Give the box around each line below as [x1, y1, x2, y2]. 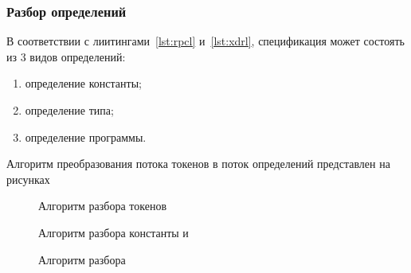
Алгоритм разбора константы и [38, 224, 189, 240]
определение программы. [25, 128, 147, 145]
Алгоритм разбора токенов [38, 197, 167, 214]
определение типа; [25, 102, 114, 118]
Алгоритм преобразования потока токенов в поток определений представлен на [6, 155, 390, 172]
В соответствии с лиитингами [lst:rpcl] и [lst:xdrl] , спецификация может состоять [6, 33, 405, 49]
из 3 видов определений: [6, 48, 126, 64]
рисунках [6, 170, 50, 187]
